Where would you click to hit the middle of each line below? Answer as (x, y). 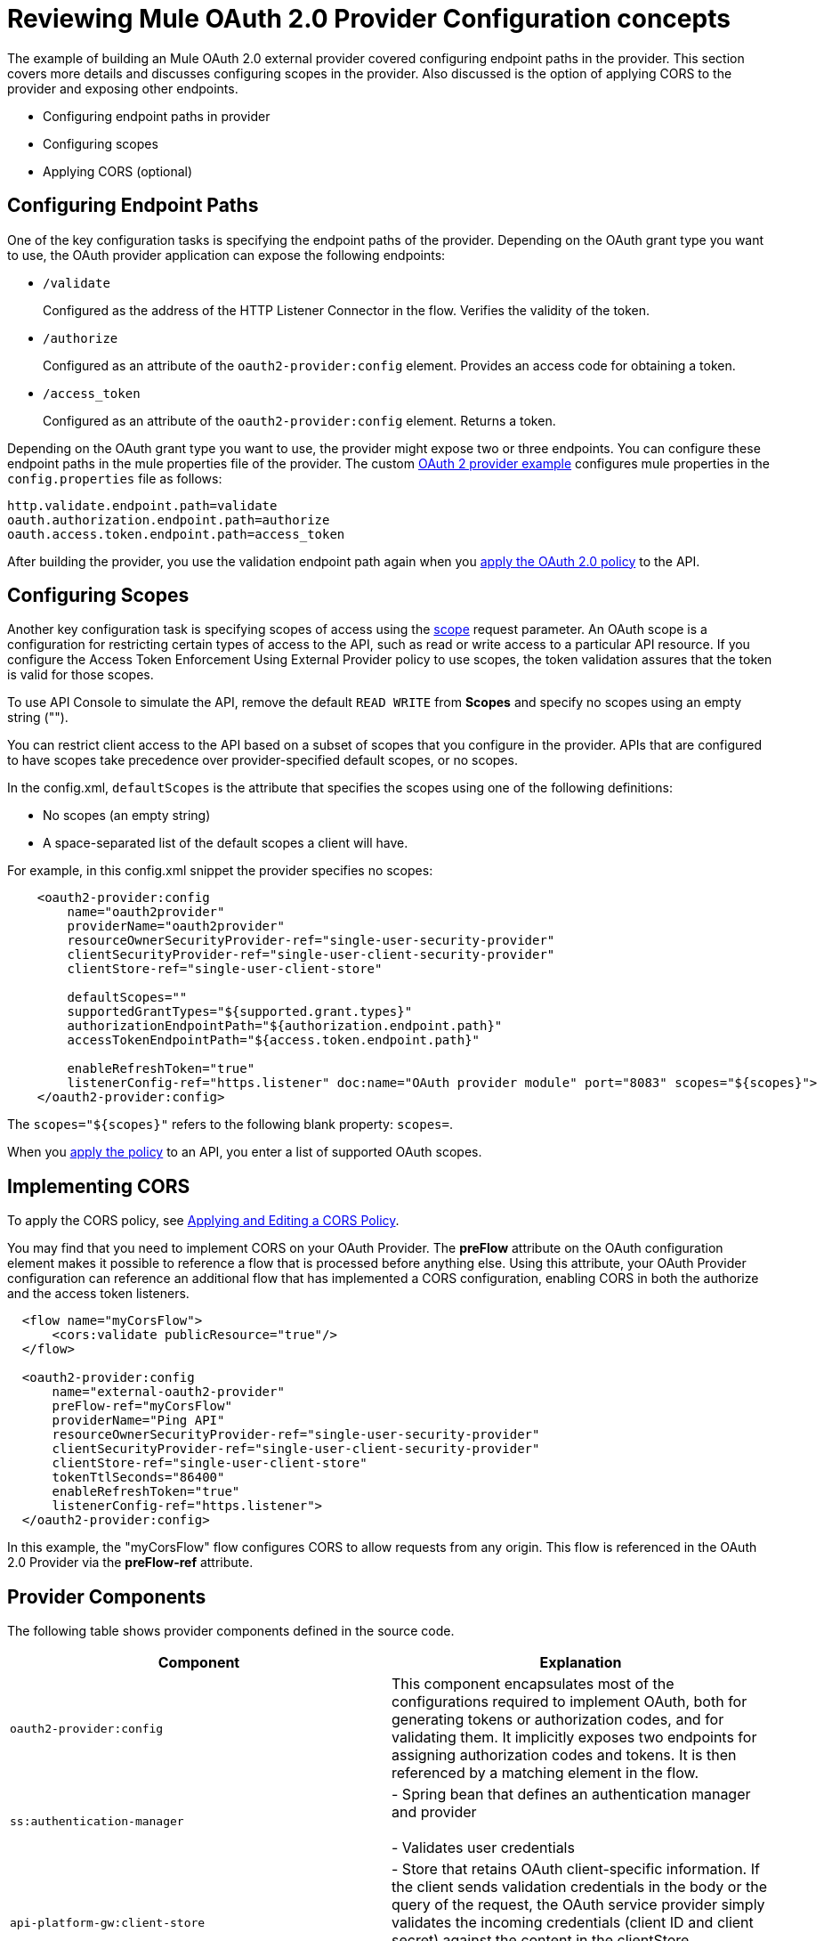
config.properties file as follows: (115, 478)
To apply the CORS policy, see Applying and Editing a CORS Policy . (203, 1221)
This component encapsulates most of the (533, 1684)
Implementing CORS (99, 1186)
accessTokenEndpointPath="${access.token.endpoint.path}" (274, 1040)
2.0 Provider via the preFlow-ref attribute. (130, 1563)
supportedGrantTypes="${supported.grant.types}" (240, 1012)
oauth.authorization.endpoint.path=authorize (169, 520)
